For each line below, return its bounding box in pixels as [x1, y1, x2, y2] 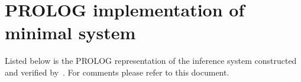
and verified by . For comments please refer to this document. [5, 66, 229, 78]
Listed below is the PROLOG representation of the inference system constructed [5, 54, 297, 67]
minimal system [5, 20, 136, 45]
